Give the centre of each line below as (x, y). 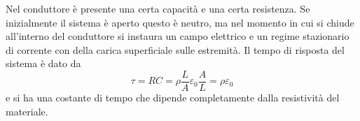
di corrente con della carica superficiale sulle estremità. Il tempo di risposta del (175, 49)
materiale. (27, 111)
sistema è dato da (43, 63)
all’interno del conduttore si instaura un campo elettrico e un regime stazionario (178, 36)
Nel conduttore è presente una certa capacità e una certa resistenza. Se (158, 8)
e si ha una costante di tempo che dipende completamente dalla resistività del (173, 98)
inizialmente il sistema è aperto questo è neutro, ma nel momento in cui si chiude (180, 22)
